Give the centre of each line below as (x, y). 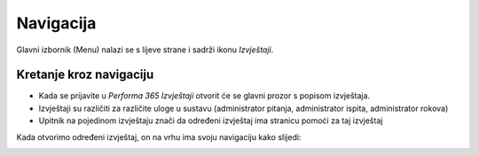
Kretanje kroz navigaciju (85, 75)
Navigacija (56, 23)
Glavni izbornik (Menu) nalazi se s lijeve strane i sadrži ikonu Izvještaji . (145, 50)
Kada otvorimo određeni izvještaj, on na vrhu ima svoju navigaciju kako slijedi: (159, 136)
